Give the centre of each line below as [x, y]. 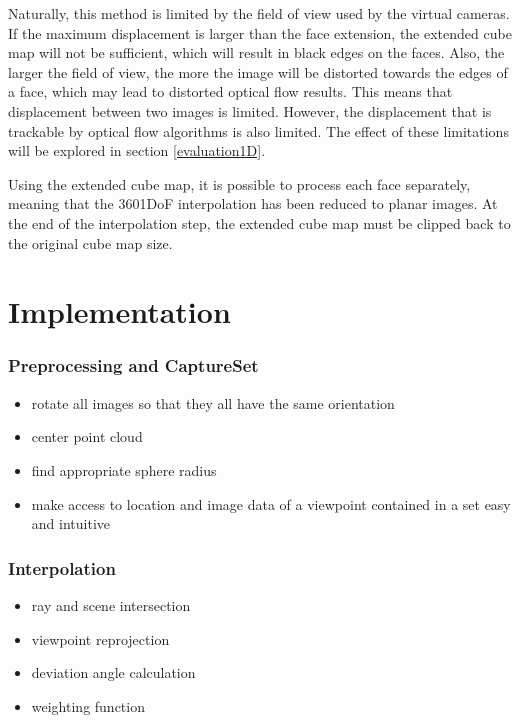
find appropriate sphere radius [124, 469]
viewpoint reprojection [100, 638]
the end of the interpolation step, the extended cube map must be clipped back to [259, 222]
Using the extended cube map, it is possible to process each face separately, [239, 183]
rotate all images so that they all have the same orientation [213, 402]
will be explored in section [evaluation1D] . [137, 150]
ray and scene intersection [111, 604]
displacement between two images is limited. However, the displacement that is [250, 110]
